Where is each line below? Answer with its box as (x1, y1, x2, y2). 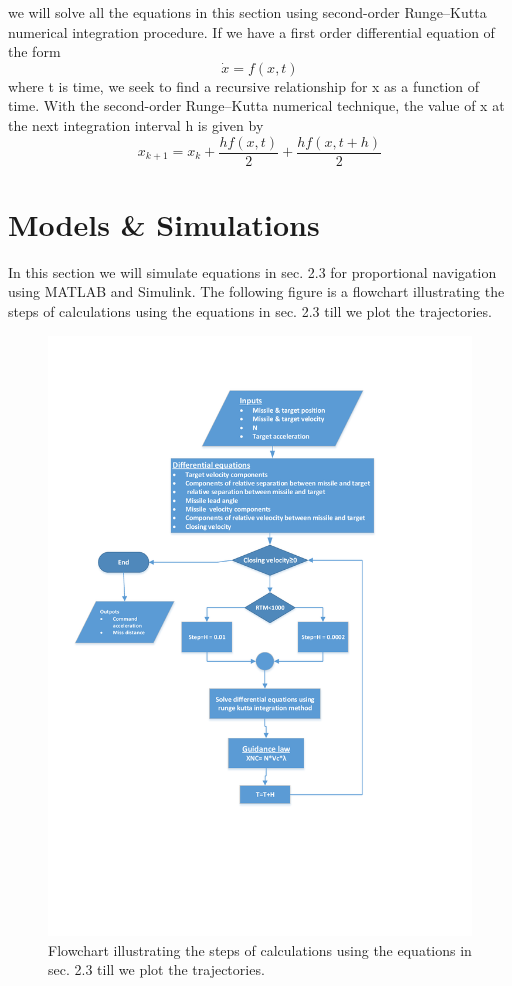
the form (8, 41, 61, 62)
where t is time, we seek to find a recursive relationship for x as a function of (8, 75, 480, 96)
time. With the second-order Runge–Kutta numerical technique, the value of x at (8, 95, 505, 116)
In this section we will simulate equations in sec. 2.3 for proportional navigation (8, 261, 497, 282)
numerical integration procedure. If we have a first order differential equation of (8, 21, 495, 42)
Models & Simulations (8, 203, 320, 244)
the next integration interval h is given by (8, 114, 264, 135)
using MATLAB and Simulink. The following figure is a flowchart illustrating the (8, 281, 505, 302)
